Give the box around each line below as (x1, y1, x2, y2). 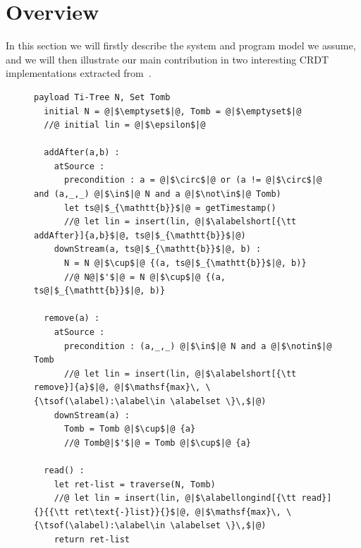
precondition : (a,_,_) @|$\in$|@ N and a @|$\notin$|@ (63, 341, 332, 351)
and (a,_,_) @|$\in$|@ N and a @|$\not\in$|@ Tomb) (34, 189, 281, 200)
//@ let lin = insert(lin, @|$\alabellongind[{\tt (54, 493, 297, 504)
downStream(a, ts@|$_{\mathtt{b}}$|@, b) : (54, 244, 262, 255)
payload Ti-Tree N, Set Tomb (34, 92, 171, 102)
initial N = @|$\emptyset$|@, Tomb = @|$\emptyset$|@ (44, 106, 302, 116)
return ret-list (54, 534, 130, 544)
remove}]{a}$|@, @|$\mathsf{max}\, (34, 382, 201, 393)
